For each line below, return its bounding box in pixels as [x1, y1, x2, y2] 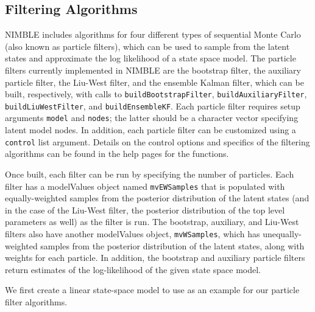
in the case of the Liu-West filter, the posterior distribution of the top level [5, 203, 285, 216]
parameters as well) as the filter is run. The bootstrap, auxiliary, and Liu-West [5, 215, 299, 228]
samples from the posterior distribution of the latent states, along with [40, 239, 305, 252]
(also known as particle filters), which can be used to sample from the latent [5, 40, 290, 52]
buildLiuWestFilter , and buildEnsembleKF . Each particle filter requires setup [5, 99, 300, 112]
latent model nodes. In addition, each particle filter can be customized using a [5, 123, 296, 136]
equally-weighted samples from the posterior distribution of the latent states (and [5, 192, 310, 204]
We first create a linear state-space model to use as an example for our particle [5, 283, 300, 296]
